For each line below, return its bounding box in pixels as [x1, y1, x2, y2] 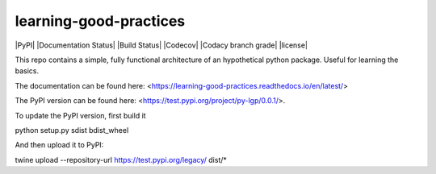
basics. [15, 66, 40, 76]
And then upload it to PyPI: [15, 140, 104, 150]
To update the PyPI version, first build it [15, 110, 146, 120]
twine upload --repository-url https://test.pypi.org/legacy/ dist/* [15, 155, 228, 164]
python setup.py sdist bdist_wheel [15, 125, 129, 135]
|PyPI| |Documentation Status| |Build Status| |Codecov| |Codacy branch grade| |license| [15, 40, 308, 50]
